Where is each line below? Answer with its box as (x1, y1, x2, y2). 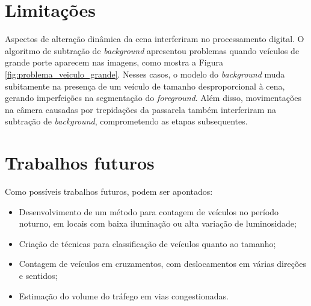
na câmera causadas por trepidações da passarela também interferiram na (5, 103, 276, 115)
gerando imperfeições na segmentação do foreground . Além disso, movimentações (5, 91, 302, 104)
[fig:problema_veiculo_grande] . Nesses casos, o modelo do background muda (5, 67, 285, 80)
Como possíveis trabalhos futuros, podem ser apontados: (5, 185, 213, 197)
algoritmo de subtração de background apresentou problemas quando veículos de (5, 44, 300, 57)
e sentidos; (19, 269, 58, 281)
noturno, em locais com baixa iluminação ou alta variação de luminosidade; (19, 217, 297, 230)
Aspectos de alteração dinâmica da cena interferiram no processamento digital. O (5, 32, 304, 45)
